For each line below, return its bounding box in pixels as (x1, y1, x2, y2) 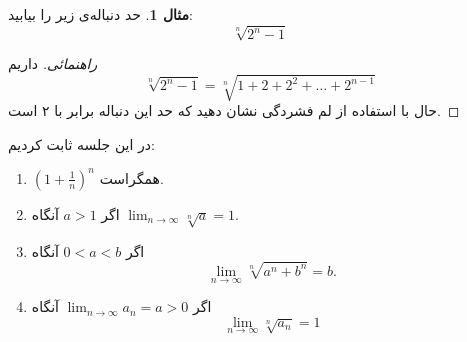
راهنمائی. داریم (8, 53, 98, 74)
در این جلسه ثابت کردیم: (8, 133, 155, 154)
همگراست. (99, 167, 164, 188)
